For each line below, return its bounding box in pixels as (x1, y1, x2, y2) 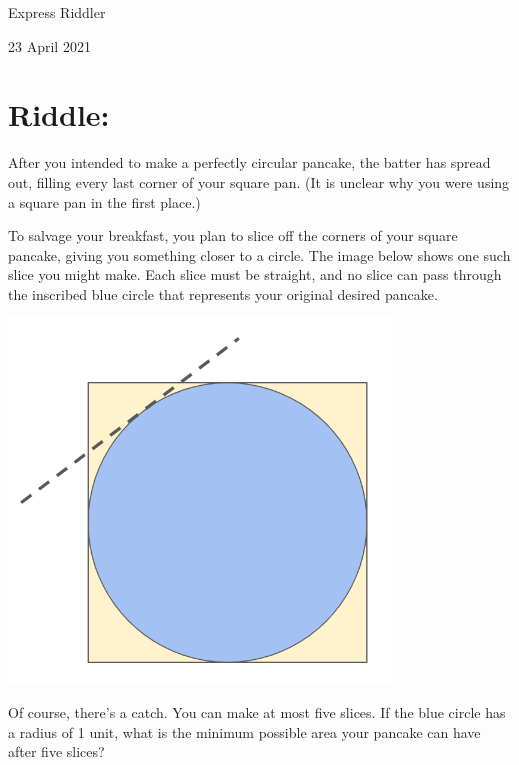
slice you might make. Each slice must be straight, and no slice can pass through (8, 264, 502, 285)
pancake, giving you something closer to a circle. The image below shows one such (8, 244, 511, 265)
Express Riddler (8, 2, 106, 22)
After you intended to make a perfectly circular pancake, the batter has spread (8, 152, 491, 173)
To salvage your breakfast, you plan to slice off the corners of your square (8, 225, 458, 246)
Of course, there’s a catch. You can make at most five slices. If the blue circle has (8, 702, 506, 723)
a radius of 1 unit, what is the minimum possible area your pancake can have (8, 721, 481, 742)
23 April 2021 (8, 35, 91, 56)
